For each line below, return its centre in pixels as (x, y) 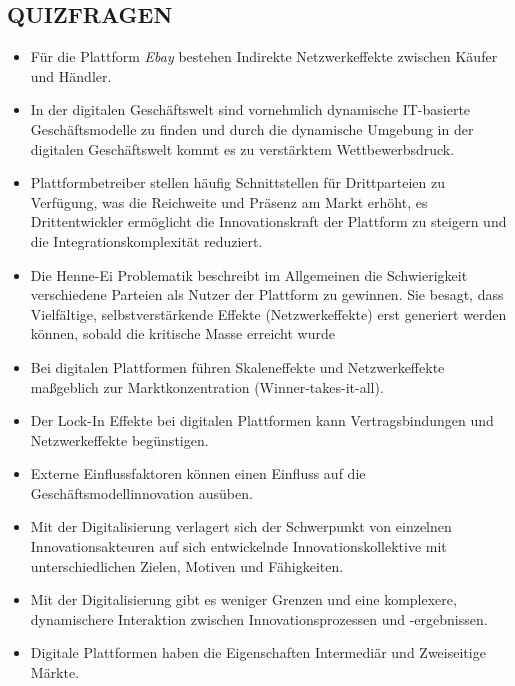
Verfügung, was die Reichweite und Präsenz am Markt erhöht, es (229, 201)
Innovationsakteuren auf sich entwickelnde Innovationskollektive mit (238, 546)
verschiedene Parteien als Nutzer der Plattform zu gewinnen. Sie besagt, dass (267, 294)
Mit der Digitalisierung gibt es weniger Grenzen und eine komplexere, (243, 599)
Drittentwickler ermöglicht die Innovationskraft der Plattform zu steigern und (268, 221)
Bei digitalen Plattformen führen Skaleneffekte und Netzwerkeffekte (237, 366)
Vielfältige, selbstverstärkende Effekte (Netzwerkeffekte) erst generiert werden (268, 313)
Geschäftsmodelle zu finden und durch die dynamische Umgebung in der (252, 128)
